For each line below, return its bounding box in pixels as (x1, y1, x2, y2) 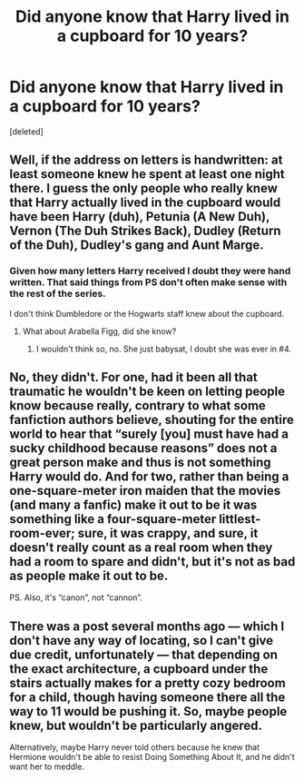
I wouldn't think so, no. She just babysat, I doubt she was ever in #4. (35, 343, 292, 354)
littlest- (219, 511, 261, 528)
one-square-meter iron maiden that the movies (9, 483, 281, 498)
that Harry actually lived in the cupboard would (9, 195, 281, 211)
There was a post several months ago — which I (9, 618, 285, 634)
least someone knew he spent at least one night (9, 166, 285, 182)
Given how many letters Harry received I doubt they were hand (9, 265, 291, 278)
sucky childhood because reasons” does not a (9, 440, 278, 456)
